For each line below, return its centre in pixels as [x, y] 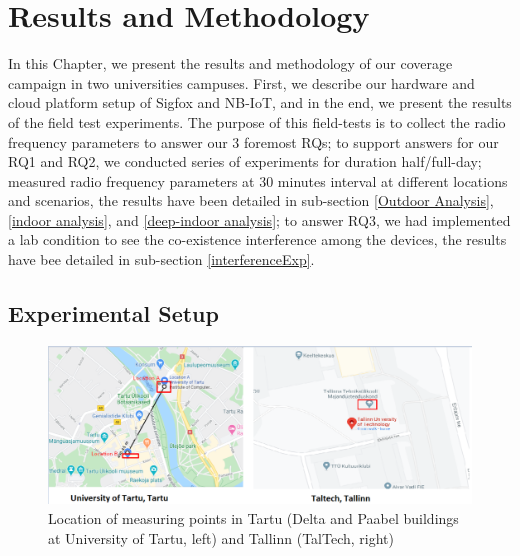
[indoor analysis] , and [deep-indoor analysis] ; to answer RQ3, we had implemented [259, 219]
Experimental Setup [113, 313]
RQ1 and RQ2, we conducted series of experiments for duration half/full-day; [245, 161]
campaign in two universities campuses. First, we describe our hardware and [241, 82]
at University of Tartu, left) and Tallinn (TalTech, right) [221, 537]
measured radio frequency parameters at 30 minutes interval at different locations [258, 180]
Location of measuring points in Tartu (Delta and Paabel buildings [253, 518]
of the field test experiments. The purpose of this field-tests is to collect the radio [257, 121]
